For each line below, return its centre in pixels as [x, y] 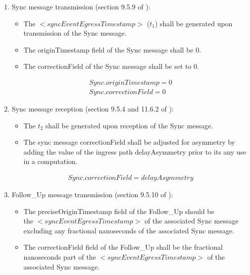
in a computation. [50, 161]
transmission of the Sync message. [75, 33]
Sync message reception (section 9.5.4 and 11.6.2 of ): [93, 109]
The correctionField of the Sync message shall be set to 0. [111, 66]
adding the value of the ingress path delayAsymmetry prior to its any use [135, 151]
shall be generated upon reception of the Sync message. [129, 125]
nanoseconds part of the [60, 257]
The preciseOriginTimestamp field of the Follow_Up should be [119, 211]
